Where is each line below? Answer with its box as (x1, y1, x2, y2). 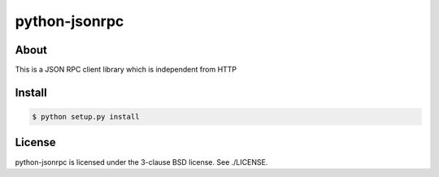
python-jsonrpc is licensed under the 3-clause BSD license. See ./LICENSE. (15, 157, 268, 166)
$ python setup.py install (32, 112, 140, 122)
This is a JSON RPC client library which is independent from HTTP (15, 65, 237, 75)
